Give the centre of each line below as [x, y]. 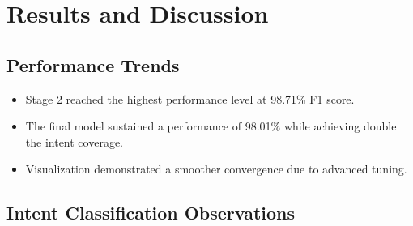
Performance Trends [93, 64]
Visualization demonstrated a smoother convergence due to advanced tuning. [216, 169]
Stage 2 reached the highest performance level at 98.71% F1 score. [190, 98]
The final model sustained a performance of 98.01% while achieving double [211, 126]
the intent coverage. [74, 141]
